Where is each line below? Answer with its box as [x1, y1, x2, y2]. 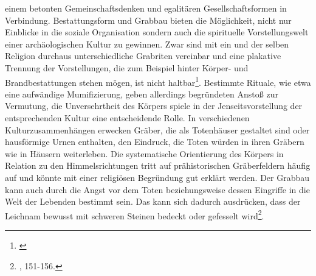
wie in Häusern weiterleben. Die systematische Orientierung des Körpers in [5, 147, 284, 160]
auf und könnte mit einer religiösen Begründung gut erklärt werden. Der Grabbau [5, 171, 310, 183]
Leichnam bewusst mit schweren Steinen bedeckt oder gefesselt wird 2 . [5, 207, 264, 222]
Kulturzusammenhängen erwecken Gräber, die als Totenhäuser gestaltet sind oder [5, 123, 310, 136]
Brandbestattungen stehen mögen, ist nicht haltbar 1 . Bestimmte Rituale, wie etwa [5, 74, 311, 88]
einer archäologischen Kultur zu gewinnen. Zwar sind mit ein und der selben [5, 37, 289, 50]
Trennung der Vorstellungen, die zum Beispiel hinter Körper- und [5, 61, 249, 74]
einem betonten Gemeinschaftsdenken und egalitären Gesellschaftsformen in [5, 2, 287, 14]
